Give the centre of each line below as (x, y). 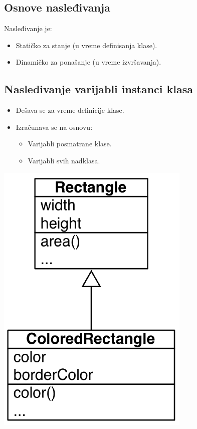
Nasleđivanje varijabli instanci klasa (98, 89)
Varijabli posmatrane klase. (70, 144)
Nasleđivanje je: (28, 28)
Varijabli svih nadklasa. (64, 160)
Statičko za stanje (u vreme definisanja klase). (86, 45)
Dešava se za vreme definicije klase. (70, 110)
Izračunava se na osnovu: (54, 127)
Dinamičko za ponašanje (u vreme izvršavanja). (88, 62)
